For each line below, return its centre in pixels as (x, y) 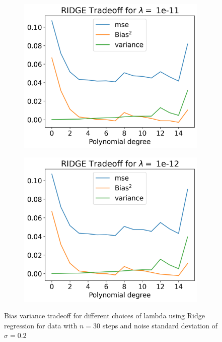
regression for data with (41, 325)
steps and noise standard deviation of (160, 325)
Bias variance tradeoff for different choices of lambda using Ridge (104, 316)
